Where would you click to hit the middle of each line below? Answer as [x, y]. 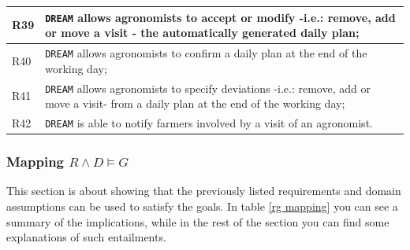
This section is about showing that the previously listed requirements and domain [204, 191]
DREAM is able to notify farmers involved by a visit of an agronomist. [209, 123]
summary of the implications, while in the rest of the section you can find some [198, 221]
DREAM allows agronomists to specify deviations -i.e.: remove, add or [208, 88]
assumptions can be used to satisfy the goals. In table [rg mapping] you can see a [202, 206]
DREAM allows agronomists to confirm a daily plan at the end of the [206, 53]
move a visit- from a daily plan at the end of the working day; [195, 103]
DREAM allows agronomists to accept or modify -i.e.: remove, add [220, 17]
